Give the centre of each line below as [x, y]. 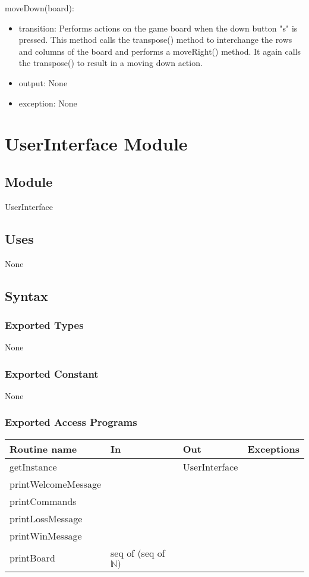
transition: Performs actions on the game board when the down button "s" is [158, 28]
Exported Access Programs [71, 422]
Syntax [26, 295]
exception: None [48, 103]
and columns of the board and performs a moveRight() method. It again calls [160, 51]
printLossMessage [46, 518]
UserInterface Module [96, 144]
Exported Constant [52, 373]
